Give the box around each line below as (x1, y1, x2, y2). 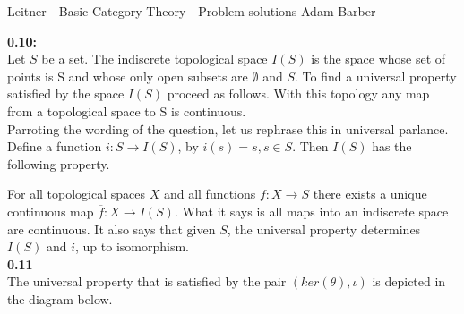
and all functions (163, 184, 256, 203)
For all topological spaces (7, 184, 145, 203)
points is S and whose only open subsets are (7, 66, 248, 85)
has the (372, 137, 412, 156)
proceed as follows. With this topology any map (167, 84, 430, 103)
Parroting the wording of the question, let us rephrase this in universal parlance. (7, 119, 449, 138)
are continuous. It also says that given (7, 219, 216, 238)
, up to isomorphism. (74, 237, 189, 256)
